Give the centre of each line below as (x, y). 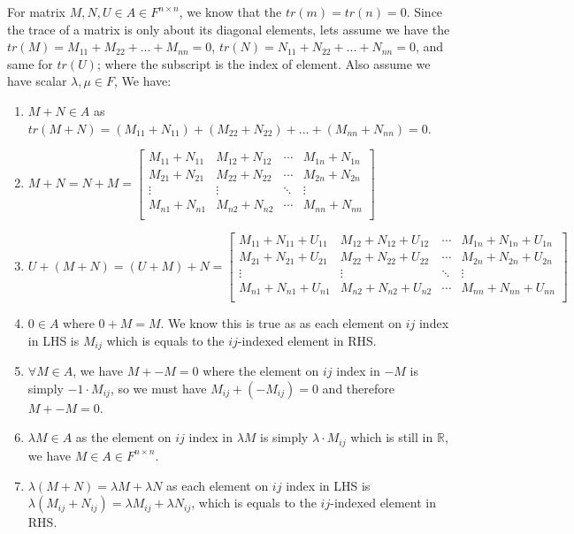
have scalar (37, 81)
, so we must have (158, 388)
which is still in (392, 437)
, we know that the (230, 11)
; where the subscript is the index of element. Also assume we (264, 63)
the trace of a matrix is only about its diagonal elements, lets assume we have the (229, 29)
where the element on (261, 371)
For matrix (37, 11)
